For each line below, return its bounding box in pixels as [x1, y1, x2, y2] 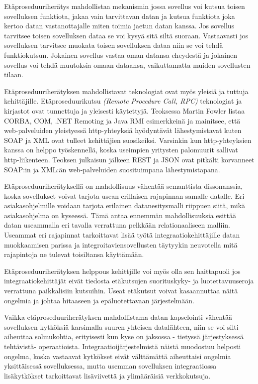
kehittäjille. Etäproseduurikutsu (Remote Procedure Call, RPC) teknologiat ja [4, 96, 242, 106]
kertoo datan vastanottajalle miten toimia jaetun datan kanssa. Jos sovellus [4, 20, 235, 31]
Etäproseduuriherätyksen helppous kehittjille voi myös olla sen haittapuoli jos [4, 265, 241, 276]
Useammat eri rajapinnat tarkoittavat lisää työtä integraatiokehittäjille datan [4, 230, 240, 240]
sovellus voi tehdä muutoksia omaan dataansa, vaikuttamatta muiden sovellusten [4, 59, 251, 70]
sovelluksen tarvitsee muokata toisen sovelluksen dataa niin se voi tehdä [4, 40, 223, 50]
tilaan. [4, 69, 23, 80]
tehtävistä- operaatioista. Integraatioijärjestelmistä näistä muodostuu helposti [4, 341, 241, 351]
